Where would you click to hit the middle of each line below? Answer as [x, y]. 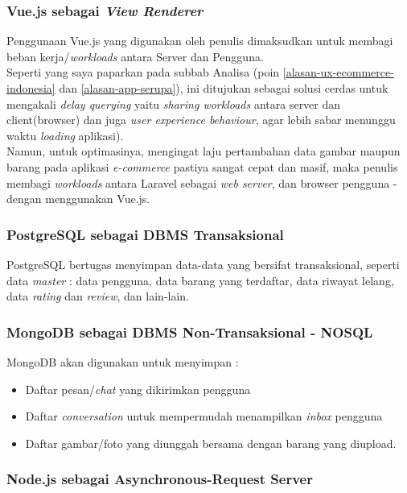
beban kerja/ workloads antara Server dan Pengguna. [135, 56]
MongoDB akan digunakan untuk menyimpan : [123, 361]
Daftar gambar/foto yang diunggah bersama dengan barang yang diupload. [211, 443]
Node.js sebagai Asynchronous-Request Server [160, 479]
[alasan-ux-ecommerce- [338, 72]
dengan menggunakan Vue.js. [78, 199]
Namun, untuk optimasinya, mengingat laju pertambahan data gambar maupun [203, 151]
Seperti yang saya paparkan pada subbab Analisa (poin [143, 72]
